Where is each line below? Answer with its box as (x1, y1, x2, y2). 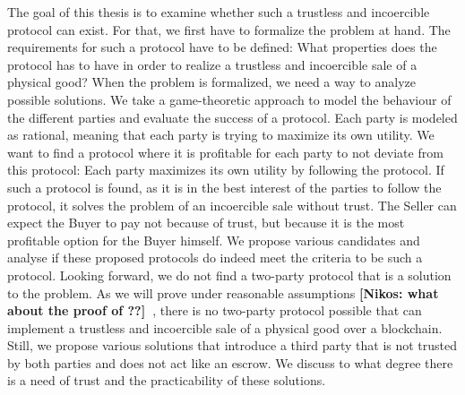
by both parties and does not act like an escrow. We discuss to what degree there (7, 353, 453, 372)
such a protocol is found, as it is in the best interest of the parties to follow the (7, 177, 442, 196)
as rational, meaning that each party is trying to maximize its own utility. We (7, 125, 435, 144)
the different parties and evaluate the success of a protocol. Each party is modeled (7, 107, 458, 126)
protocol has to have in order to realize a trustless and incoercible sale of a (7, 55, 418, 73)
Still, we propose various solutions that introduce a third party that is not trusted (7, 336, 458, 355)
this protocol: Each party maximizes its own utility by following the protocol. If (7, 160, 444, 179)
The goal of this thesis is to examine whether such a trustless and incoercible (7, 3, 430, 21)
